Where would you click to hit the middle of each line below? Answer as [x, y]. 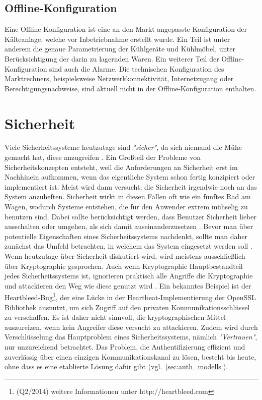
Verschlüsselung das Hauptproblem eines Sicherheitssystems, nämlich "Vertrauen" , [131, 337]
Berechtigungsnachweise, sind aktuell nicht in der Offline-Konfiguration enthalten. [130, 88]
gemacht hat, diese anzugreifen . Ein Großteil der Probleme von [103, 157]
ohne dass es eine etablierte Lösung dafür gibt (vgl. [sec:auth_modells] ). [116, 366]
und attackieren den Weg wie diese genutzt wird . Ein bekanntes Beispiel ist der [128, 285]
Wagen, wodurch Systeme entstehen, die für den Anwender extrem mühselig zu [126, 207]
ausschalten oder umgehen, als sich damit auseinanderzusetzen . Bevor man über [129, 226]
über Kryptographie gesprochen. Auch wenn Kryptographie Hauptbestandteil [124, 266]
